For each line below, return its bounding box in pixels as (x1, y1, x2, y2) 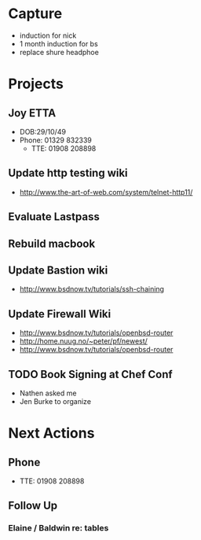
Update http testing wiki (8, 167, 128, 180)
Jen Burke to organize (19, 396, 92, 406)
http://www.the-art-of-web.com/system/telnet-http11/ (19, 187, 193, 197)
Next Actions (8, 424, 95, 443)
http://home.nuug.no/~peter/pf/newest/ (19, 336, 148, 346)
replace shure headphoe (19, 47, 100, 57)
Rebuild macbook (8, 237, 96, 250)
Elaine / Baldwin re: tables (8, 523, 109, 534)
